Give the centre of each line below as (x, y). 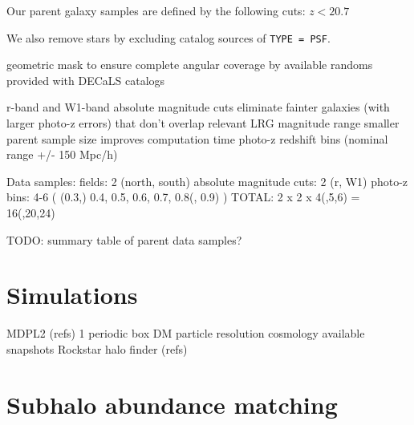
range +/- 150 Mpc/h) (62, 154)
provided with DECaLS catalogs (86, 80)
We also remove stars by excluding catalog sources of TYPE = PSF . (168, 37)
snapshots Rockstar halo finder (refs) (97, 348)
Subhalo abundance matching (172, 404)
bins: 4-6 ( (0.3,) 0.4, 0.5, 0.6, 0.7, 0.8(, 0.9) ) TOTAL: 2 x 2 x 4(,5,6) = (183, 197)
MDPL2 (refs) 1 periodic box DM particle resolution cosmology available (186, 333)
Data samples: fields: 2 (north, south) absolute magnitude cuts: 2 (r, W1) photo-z (207, 181)
